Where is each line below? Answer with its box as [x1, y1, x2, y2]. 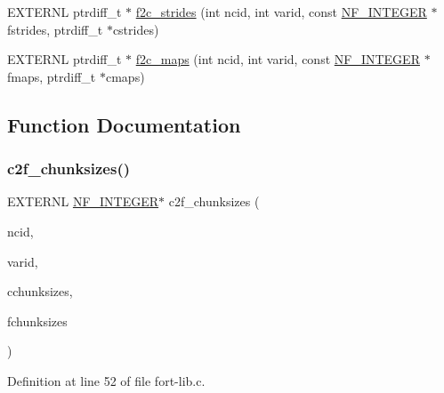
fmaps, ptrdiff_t [7, 67, 96, 85]
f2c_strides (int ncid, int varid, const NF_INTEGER [135, 3, 427, 20]
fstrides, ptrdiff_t [7, 20, 103, 38]
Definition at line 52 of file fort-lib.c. [7, 371, 206, 389]
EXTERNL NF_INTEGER [7, 192, 159, 211]
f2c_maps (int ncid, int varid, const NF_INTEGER [135, 50, 420, 68]
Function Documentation [7, 110, 241, 138]
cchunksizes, [7, 282, 73, 301]
